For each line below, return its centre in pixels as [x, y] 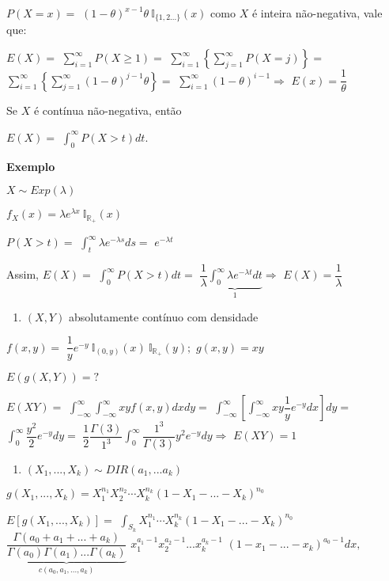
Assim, [23, 274]
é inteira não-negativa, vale [317, 13]
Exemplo [31, 166]
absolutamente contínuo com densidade [163, 316]
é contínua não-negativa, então [108, 110]
